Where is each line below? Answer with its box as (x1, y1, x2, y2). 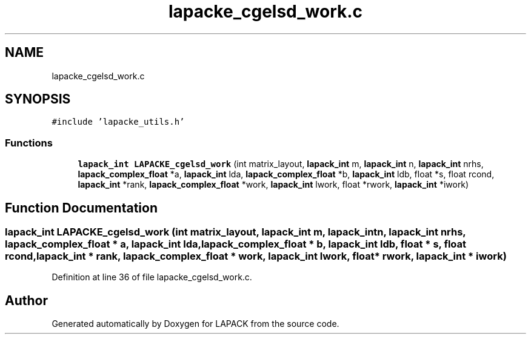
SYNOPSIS (5, 91, 71, 107)
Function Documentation (5, 200, 158, 216)
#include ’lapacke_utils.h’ (52, 117, 185, 127)
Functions (5, 136, 53, 149)
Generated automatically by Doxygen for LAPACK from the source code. (52, 318, 339, 329)
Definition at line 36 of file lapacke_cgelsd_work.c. (52, 272, 252, 283)
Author (5, 292, 48, 308)
